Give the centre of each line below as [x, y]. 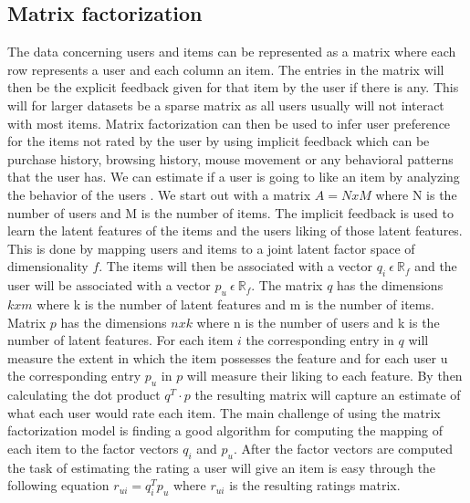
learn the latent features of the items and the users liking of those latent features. [235, 231]
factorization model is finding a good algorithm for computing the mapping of [225, 430]
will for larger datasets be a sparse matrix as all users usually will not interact [226, 105]
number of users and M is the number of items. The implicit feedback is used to [230, 212]
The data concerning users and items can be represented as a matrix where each [232, 52]
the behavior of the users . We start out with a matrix [159, 194]
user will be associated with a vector [109, 285]
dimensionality [48, 266]
